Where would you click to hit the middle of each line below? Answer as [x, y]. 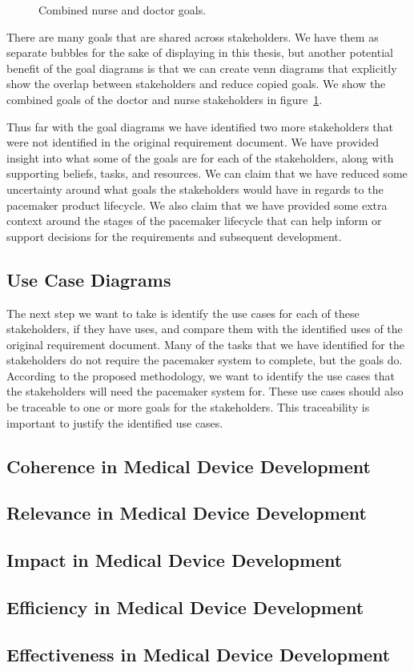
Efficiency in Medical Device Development [185, 607]
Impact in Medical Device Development [175, 560]
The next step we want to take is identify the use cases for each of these [183, 313]
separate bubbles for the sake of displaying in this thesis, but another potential [200, 52]
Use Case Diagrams [89, 279]
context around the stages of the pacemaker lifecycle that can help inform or [194, 221]
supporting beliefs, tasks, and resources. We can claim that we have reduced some [207, 173]
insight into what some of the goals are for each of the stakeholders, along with [200, 157]
